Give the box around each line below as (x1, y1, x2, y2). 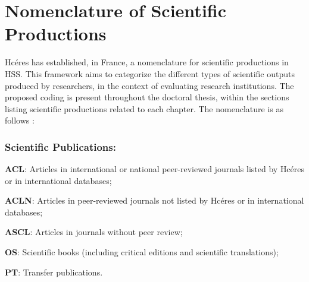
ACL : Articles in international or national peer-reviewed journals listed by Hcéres (5, 163, 305, 175)
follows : (5, 114, 35, 126)
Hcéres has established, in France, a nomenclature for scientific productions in (5, 56, 289, 68)
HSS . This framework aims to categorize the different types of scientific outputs (5, 67, 295, 80)
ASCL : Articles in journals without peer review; (5, 226, 183, 238)
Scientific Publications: (5, 139, 116, 154)
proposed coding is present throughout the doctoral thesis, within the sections (5, 91, 289, 103)
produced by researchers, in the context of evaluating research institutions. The (5, 79, 294, 91)
